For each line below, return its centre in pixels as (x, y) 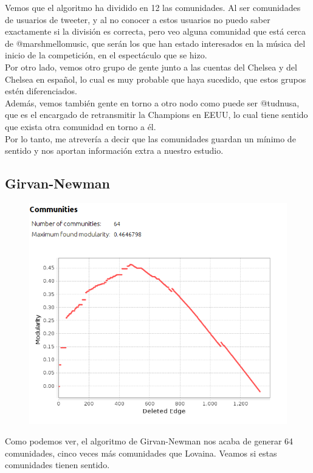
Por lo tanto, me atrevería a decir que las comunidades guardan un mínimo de (150, 138)
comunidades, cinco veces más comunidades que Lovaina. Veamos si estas (141, 453)
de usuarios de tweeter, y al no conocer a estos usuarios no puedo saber (138, 19)
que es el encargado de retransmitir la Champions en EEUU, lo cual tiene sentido (156, 115)
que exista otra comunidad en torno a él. (81, 126)
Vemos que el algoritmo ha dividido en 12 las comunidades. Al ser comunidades (153, 7)
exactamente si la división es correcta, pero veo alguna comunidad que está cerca (156, 31)
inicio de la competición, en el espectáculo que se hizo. (106, 55)
